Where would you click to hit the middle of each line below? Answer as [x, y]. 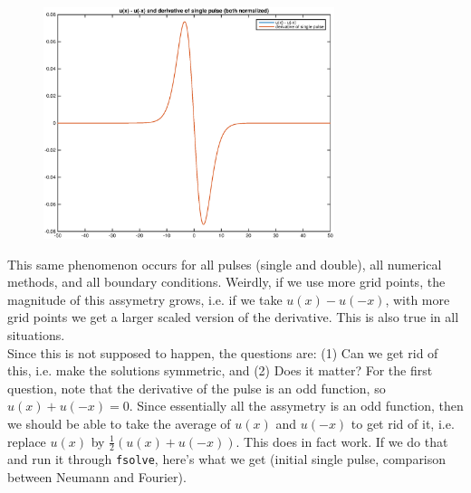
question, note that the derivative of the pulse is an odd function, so [197, 388]
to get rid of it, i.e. [403, 423]
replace [27, 441]
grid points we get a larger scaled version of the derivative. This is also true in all [233, 317]
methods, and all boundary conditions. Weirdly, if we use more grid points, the [226, 282]
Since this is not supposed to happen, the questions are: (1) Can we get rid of [223, 352]
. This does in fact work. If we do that [342, 441]
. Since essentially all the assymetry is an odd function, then [296, 406]
